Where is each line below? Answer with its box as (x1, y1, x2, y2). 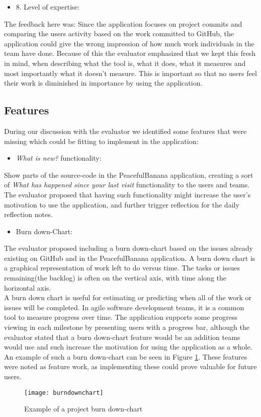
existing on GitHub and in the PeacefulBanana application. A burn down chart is (4, 252, 255, 263)
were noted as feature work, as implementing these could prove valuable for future (4, 361, 257, 372)
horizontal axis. (4, 282, 51, 293)
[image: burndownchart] (24, 389, 104, 396)
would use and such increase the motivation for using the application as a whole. (4, 341, 252, 352)
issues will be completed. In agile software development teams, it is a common (4, 302, 244, 312)
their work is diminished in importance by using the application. (4, 78, 203, 88)
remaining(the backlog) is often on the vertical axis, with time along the (4, 272, 227, 283)
